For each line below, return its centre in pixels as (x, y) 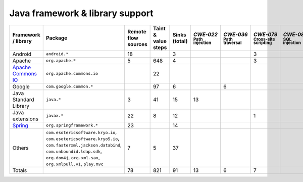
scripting (263, 42)
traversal (232, 42)
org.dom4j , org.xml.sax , (73, 157)
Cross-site (264, 39)
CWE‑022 (206, 34)
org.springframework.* (72, 126)
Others (20, 148)
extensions (26, 119)
